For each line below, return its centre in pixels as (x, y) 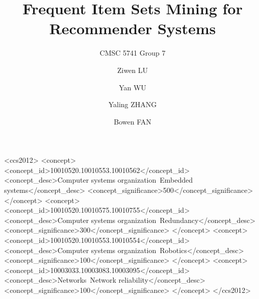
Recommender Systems (133, 28)
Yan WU (133, 87)
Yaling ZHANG (133, 104)
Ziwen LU (133, 70)
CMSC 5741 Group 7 (133, 53)
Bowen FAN (133, 121)
